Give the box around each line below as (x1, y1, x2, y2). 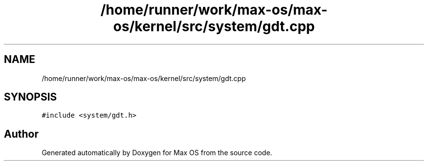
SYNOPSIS (4, 91, 57, 103)
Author (4, 127, 39, 140)
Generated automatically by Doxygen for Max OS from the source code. (42, 148, 273, 157)
